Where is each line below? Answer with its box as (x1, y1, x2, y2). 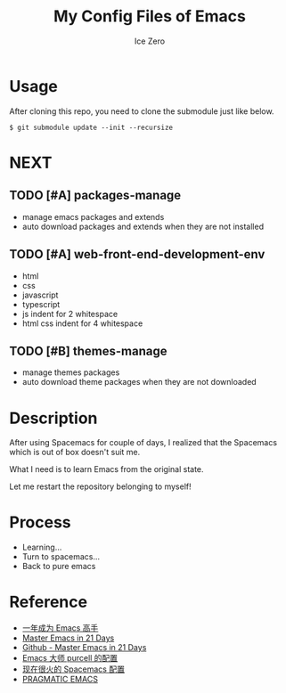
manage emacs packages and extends (21, 211, 165, 222)
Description (9, 408, 98, 428)
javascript (21, 289, 59, 300)
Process (9, 512, 71, 533)
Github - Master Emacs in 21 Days (21, 642, 147, 653)
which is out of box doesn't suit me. (9, 447, 141, 458)
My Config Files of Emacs (53, 6, 247, 27)
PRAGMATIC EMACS (21, 674, 98, 685)
